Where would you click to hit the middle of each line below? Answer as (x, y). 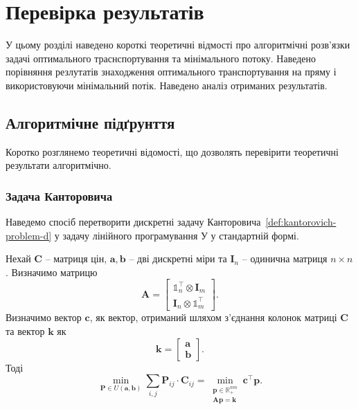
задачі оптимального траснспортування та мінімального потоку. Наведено (161, 58)
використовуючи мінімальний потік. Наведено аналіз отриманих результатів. (167, 85)
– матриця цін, (76, 258)
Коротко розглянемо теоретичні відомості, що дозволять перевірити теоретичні (172, 151)
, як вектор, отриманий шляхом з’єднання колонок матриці (213, 317)
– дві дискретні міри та (178, 258)
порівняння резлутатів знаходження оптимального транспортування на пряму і (171, 72)
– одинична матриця (285, 258)
